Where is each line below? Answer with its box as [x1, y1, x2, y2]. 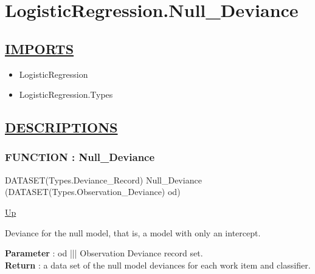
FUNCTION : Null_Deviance [5, 149, 155, 165]
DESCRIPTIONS [5, 118, 118, 137]
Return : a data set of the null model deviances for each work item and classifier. [5, 258, 311, 271]
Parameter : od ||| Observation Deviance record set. [5, 247, 203, 259]
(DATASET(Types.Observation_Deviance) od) [5, 185, 181, 198]
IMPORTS [5, 39, 74, 58]
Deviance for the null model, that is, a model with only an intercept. [5, 226, 261, 239]
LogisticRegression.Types [19, 88, 113, 101]
